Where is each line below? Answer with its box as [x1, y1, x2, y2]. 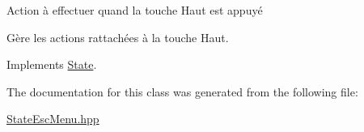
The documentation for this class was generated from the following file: [6, 83, 358, 100]
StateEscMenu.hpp [6, 110, 99, 127]
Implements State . [6, 56, 97, 73]
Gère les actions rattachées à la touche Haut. [6, 28, 229, 45]
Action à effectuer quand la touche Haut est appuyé [6, 2, 263, 18]
